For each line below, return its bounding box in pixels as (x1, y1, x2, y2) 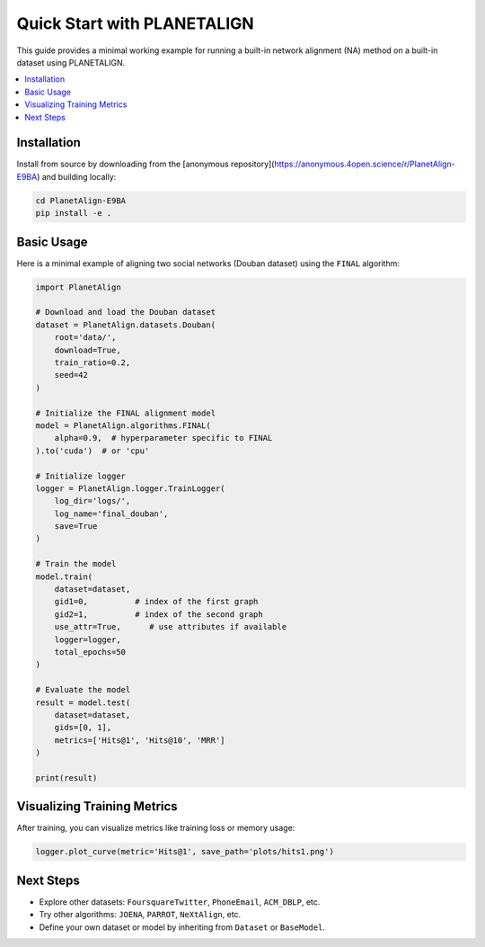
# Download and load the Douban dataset (35, 307, 216, 317)
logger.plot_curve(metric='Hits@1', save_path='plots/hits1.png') (35, 846, 334, 857)
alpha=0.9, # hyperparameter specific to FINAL (54, 433, 273, 443)
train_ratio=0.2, (54, 358, 131, 368)
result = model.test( (35, 697, 131, 708)
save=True (54, 522, 98, 532)
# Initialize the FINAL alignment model (35, 407, 216, 418)
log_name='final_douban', (54, 508, 169, 519)
